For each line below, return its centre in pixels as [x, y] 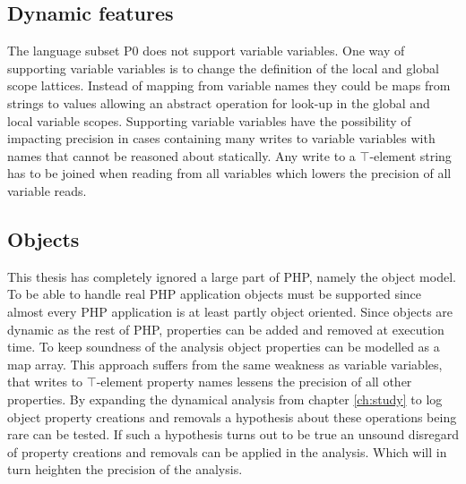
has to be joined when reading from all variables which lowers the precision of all [229, 173]
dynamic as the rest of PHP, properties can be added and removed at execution [226, 329]
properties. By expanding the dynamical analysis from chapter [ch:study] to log [225, 399]
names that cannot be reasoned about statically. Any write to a [181, 155]
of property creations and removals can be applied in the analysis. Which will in [227, 451]
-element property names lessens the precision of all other [254, 382]
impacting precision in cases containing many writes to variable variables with [221, 138]
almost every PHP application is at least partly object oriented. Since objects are [230, 311]
